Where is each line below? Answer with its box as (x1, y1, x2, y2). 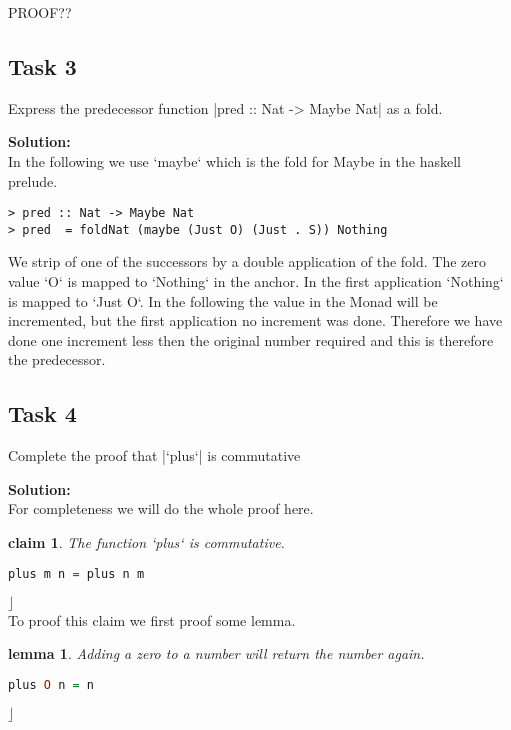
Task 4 (8, 398, 77, 429)
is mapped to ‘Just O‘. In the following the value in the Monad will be (8, 290, 438, 311)
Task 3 (8, 50, 77, 81)
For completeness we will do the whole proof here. (8, 498, 314, 519)
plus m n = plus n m (8, 566, 145, 581)
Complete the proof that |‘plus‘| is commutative (8, 445, 301, 466)
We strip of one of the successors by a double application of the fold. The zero (8, 251, 487, 272)
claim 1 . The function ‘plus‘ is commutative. (8, 532, 285, 553)
